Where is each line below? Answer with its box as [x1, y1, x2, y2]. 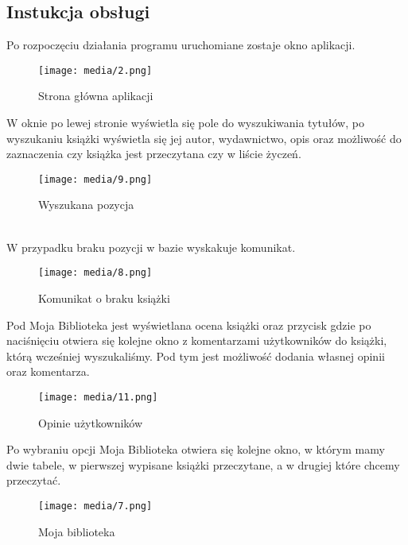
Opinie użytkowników [38, 414, 143, 431]
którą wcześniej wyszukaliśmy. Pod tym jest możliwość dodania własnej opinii [6, 347, 385, 364]
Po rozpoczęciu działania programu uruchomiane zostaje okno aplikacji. [6, 37, 356, 53]
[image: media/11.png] [38, 391, 158, 403]
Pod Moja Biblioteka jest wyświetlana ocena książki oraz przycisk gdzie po [6, 316, 371, 333]
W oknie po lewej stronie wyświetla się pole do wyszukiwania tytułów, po [6, 114, 364, 131]
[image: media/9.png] [38, 173, 153, 185]
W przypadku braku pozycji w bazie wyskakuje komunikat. [6, 238, 296, 255]
